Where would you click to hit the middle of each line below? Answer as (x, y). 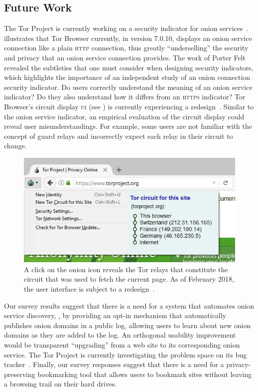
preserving (20, 374)
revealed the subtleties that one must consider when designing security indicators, (129, 67)
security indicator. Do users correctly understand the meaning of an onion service (128, 87)
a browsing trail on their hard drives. (61, 384)
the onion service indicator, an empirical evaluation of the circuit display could (124, 116)
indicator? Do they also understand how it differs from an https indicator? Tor (125, 97)
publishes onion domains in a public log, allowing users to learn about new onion (128, 325)
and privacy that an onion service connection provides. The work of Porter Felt (125, 57)
